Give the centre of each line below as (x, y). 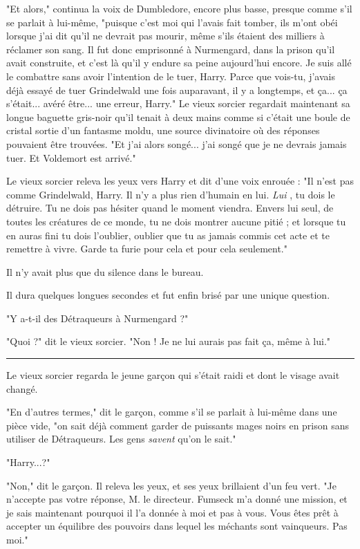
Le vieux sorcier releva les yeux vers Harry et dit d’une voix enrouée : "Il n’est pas (180, 181)
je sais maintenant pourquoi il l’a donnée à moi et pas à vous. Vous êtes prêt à (172, 512)
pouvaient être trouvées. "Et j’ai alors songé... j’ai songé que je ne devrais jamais (177, 143)
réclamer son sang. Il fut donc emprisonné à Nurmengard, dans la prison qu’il (171, 49)
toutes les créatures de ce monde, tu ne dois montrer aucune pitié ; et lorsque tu (176, 221)
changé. (22, 388)
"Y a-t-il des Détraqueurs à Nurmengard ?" (97, 318)
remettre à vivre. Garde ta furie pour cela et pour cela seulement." (147, 249)
